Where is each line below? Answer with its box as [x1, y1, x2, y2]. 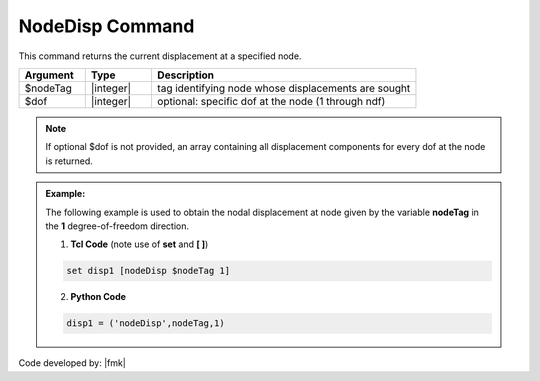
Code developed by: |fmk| [18, 357, 127, 369]
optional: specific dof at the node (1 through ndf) [156, 94, 386, 108]
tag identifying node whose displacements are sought [156, 81, 411, 95]
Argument [24, 68, 74, 82]
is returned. [45, 155, 94, 167]
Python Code [70, 291, 127, 303]
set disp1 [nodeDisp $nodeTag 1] [66, 265, 230, 277]
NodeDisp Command [18, 15, 195, 37]
